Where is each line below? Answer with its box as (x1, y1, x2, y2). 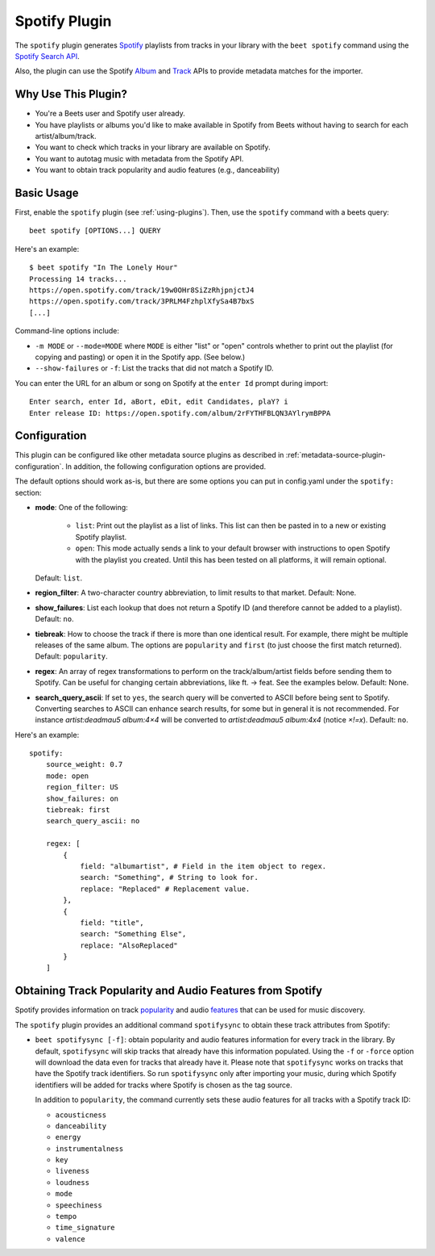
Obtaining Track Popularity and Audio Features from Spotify (14, 984, 322, 998)
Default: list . (35, 573, 83, 583)
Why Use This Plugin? (14, 87, 128, 101)
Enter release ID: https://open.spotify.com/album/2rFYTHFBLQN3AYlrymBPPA (29, 408, 331, 417)
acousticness (55, 1110, 107, 1120)
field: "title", (80, 918, 144, 927)
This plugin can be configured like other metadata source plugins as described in (14, 450, 284, 460)
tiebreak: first (45, 806, 110, 814)
